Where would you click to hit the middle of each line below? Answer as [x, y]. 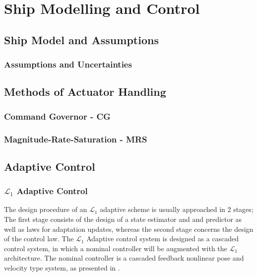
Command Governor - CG [57, 116]
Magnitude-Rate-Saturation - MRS [76, 139]
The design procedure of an [46, 209]
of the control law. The [39, 239]
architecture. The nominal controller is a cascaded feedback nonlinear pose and [124, 258]
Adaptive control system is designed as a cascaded [163, 239]
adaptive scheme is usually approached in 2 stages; [177, 209]
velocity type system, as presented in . [62, 268]
